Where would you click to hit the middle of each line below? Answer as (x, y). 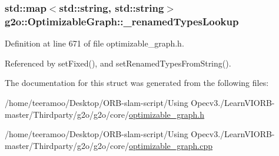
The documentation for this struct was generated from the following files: (137, 83)
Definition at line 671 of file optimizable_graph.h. (94, 43)
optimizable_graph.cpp (171, 145)
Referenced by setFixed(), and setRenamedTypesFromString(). (118, 63)
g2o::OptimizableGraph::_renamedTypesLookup (122, 21)
